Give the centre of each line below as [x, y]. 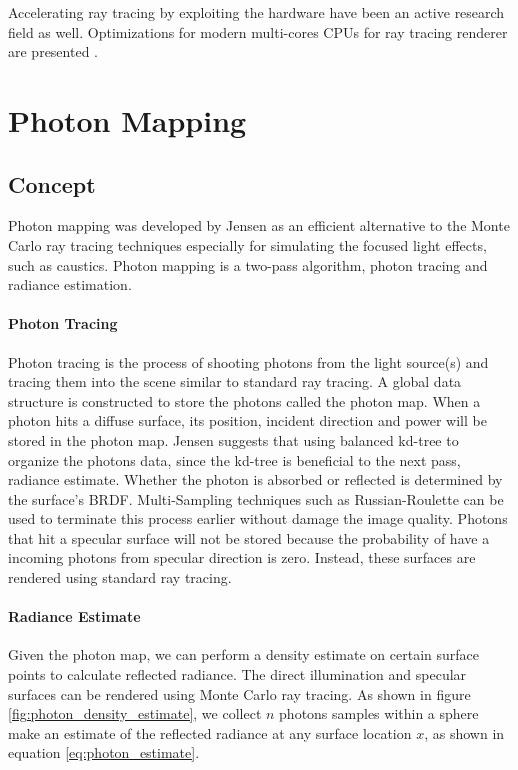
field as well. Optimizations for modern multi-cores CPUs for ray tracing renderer [258, 31]
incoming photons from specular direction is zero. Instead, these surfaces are [242, 557]
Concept [52, 183]
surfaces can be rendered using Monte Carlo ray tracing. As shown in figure [239, 693]
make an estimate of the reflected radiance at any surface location [210, 732]
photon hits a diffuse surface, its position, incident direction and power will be [247, 420]
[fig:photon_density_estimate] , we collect [135, 713]
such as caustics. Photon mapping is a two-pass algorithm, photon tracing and [248, 264]
